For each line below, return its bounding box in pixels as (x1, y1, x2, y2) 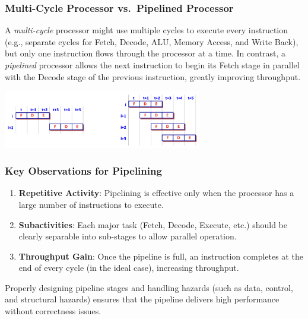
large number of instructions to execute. (18, 198, 164, 210)
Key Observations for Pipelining (5, 163, 162, 178)
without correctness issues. (5, 305, 101, 317)
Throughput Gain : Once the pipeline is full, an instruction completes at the (18, 249, 303, 262)
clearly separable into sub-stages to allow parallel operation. (18, 230, 237, 242)
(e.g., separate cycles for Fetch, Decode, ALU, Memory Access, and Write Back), (5, 35, 299, 48)
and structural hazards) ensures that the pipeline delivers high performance (5, 293, 280, 305)
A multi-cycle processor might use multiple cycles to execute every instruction (5, 24, 288, 36)
